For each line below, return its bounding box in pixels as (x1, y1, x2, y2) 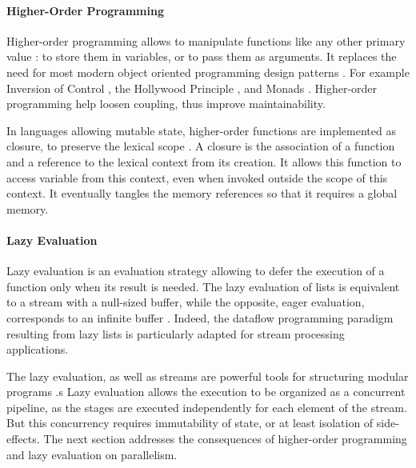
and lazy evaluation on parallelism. (6, 446, 178, 462)
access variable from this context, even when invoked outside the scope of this (6, 169, 388, 186)
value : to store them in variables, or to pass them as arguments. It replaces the (6, 48, 397, 65)
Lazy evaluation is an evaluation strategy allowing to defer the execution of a (6, 262, 385, 279)
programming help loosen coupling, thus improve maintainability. (6, 95, 326, 112)
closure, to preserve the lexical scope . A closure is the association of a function (6, 138, 395, 154)
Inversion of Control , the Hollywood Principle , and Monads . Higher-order (6, 79, 378, 96)
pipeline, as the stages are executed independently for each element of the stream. (6, 398, 407, 415)
